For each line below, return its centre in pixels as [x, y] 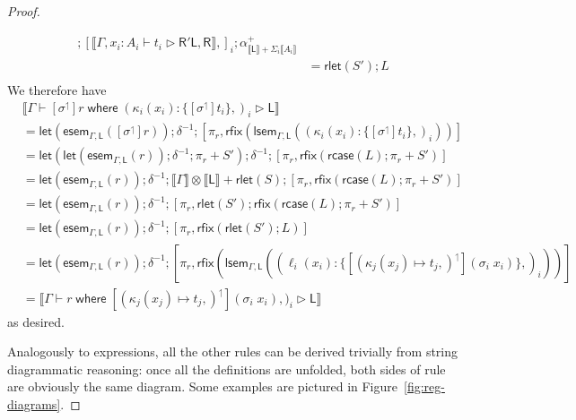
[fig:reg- [424, 386]
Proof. [24, 11]
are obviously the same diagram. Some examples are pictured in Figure [202, 386]
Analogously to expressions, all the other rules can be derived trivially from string [233, 351]
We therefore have [57, 89]
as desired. [36, 321]
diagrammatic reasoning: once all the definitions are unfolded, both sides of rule [227, 369]
